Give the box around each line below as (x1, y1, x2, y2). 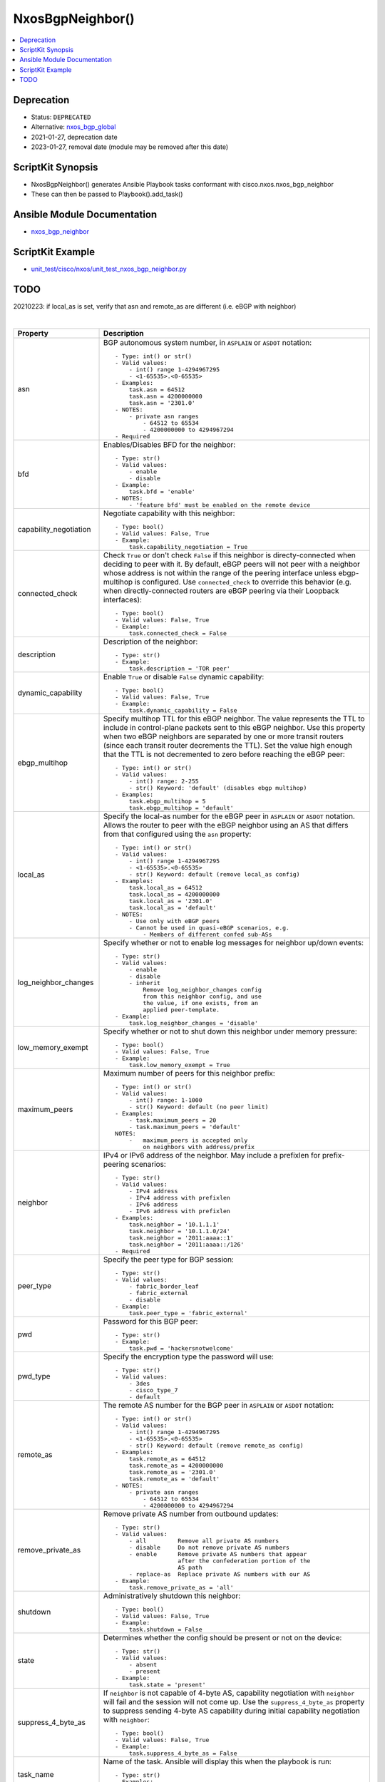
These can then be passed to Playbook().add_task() (31, 190, 183, 199)
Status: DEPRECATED (31, 113, 92, 121)
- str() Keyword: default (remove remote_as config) (128, 1441, 304, 1449)
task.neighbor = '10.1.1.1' (128, 1220, 220, 1228)
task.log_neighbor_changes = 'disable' (128, 1019, 258, 1026)
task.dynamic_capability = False (128, 706, 238, 714)
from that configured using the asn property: (103, 829, 252, 839)
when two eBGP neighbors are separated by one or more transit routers (103, 731, 344, 741)
